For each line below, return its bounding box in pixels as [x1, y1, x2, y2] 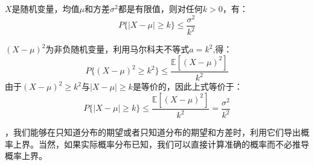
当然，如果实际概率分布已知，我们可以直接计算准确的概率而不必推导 [38, 137, 309, 150]
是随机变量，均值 [11, 2, 80, 14]
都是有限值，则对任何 [118, 2, 203, 14]
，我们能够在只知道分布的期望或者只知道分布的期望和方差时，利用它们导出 [5, 126, 301, 139]
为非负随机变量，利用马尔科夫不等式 [45, 43, 190, 55]
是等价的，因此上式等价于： [132, 80, 243, 93]
